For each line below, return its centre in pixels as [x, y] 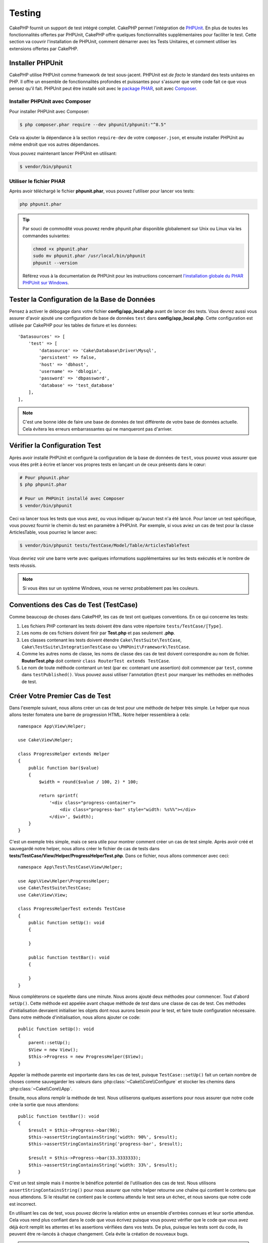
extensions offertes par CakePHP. [44, 48]
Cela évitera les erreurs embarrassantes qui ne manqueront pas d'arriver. [98, 429]
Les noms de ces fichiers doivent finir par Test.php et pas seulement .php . [98, 633]
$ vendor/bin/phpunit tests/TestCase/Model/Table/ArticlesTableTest [105, 545]
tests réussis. [23, 565]
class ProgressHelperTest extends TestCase [72, 909]
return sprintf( [59, 796]
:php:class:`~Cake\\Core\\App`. [41, 1088]
